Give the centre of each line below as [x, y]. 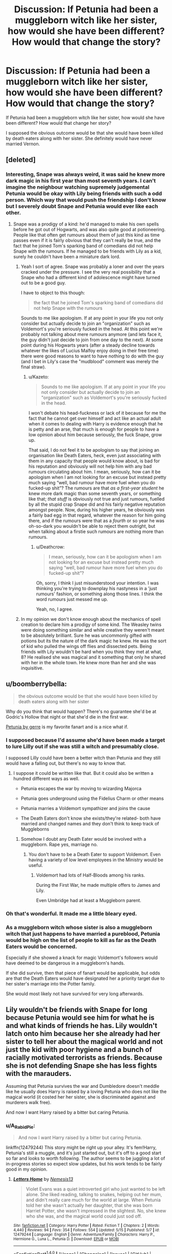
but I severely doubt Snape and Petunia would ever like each [82, 207]
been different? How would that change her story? [59, 123]
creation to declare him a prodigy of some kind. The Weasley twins [91, 624]
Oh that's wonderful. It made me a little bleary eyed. [71, 913]
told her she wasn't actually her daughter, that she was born [89, 1205]
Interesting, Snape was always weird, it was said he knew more [85, 174]
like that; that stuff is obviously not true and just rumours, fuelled [96, 499]
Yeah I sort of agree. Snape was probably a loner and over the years [93, 266]
